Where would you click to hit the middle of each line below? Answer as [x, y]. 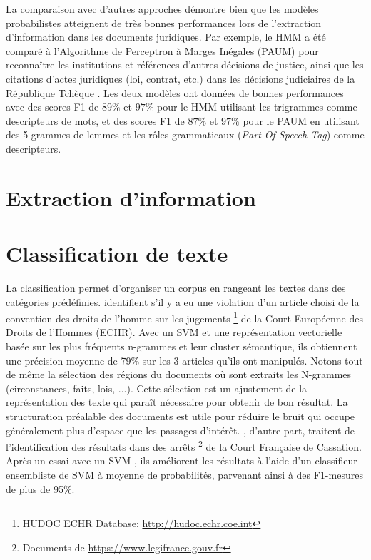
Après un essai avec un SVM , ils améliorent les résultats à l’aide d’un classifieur [182, 460]
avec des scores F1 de [52, 107]
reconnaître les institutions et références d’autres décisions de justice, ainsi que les [185, 65]
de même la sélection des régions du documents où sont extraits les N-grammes [179, 374]
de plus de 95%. [40, 488]
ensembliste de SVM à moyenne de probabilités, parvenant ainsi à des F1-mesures [184, 475]
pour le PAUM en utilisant [301, 120]
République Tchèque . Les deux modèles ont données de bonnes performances [175, 92]
